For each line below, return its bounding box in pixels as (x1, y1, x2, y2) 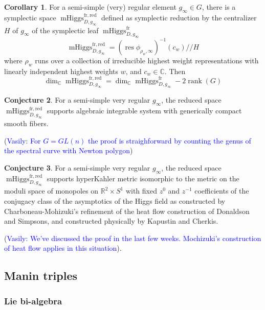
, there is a (202, 2, 236, 12)
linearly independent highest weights (4, 65, 119, 76)
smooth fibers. (4, 117, 49, 128)
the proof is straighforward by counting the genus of (87, 135, 251, 146)
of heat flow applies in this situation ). (4, 243, 122, 253)
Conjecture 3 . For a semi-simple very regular (4, 162, 150, 173)
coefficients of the (194, 185, 249, 196)
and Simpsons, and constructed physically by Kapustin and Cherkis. (4, 216, 218, 226)
